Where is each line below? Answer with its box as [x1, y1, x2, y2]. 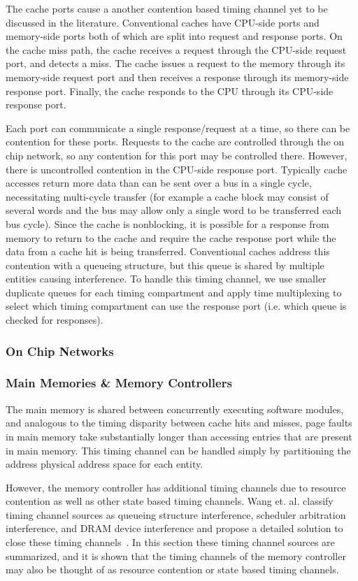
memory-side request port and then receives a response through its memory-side [6, 69, 349, 84]
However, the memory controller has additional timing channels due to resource [6, 480, 346, 494]
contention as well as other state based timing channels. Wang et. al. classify [6, 494, 334, 508]
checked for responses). [6, 313, 103, 327]
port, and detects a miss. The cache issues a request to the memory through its [6, 56, 345, 71]
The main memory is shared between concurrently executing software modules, [6, 401, 344, 416]
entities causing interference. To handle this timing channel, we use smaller [6, 271, 327, 286]
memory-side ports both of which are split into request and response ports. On [6, 29, 343, 43]
